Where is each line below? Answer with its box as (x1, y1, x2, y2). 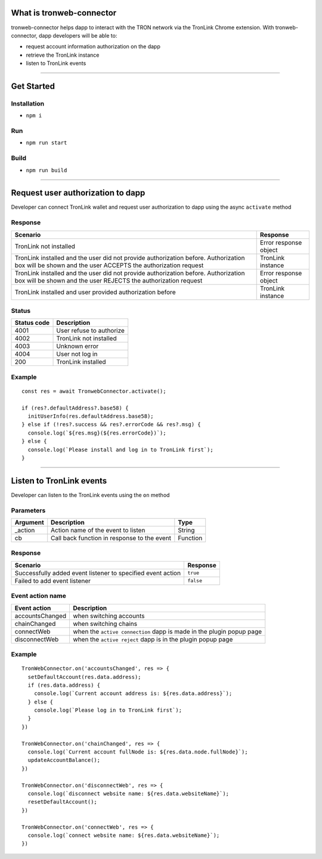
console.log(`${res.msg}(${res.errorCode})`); (27, 429, 166, 436)
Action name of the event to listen (51, 526, 145, 535)
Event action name (11, 592, 67, 600)
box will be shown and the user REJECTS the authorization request (14, 276, 203, 284)
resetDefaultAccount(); (27, 799, 98, 805)
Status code (14, 319, 50, 327)
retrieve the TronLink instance (26, 51, 100, 58)
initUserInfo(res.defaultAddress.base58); (27, 413, 154, 420)
